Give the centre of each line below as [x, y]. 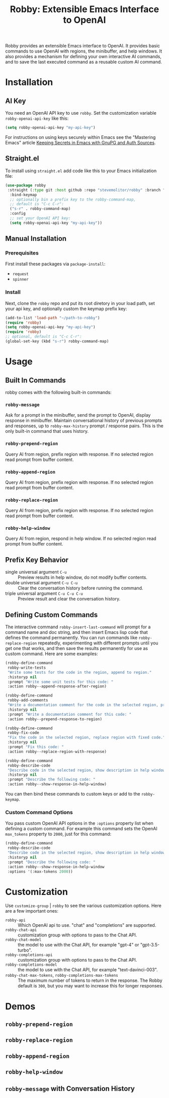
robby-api [16, 920]
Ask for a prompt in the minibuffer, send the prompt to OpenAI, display [78, 415]
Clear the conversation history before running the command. [80, 588]
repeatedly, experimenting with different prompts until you [98, 643]
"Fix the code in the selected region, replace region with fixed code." [86, 738]
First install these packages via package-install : [55, 264]
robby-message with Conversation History [70, 1089]
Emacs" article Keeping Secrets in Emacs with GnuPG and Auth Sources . [80, 143]
